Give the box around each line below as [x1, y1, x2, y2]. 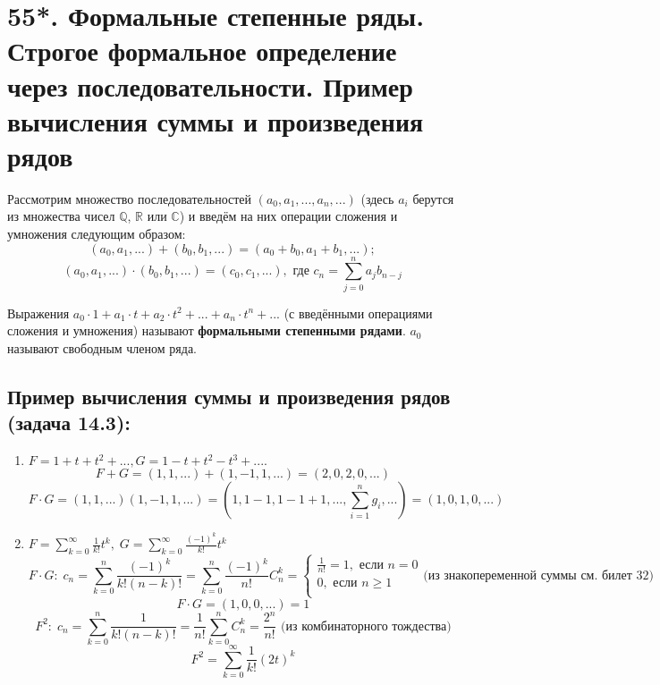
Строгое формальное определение [7, 32, 397, 69]
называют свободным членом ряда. [7, 338, 197, 357]
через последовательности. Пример [7, 67, 413, 104]
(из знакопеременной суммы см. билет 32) [423, 569, 655, 582]
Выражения [7, 303, 70, 322]
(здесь [360, 189, 394, 207]
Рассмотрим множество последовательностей [7, 189, 252, 207]
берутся [412, 189, 454, 207]
